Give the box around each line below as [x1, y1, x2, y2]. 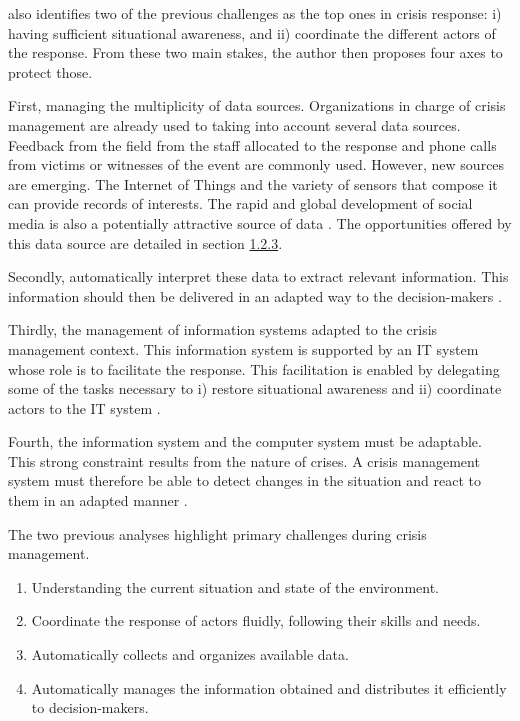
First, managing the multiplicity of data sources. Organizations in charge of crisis [8, 95, 506, 116]
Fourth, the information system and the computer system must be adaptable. [8, 431, 482, 452]
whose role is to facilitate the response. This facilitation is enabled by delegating [8, 358, 500, 379]
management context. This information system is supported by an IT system [8, 338, 479, 359]
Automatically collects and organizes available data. [31, 644, 349, 665]
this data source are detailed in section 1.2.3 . [8, 232, 283, 253]
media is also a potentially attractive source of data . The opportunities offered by [8, 212, 512, 233]
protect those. [8, 61, 93, 82]
